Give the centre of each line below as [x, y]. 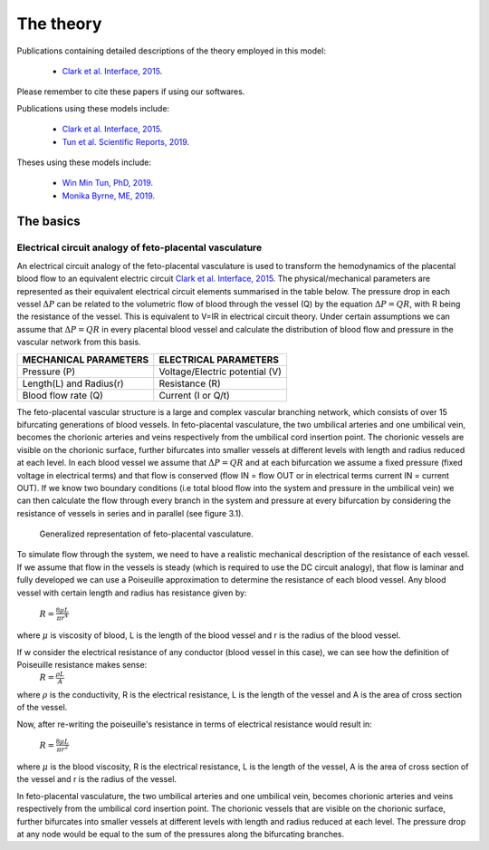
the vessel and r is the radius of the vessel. [96, 779]
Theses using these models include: [84, 162]
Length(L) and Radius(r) [73, 383]
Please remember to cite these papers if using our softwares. [131, 92]
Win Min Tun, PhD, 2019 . [108, 183]
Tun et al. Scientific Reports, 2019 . [126, 141]
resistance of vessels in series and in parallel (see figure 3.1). [130, 513]
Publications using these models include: [93, 108]
